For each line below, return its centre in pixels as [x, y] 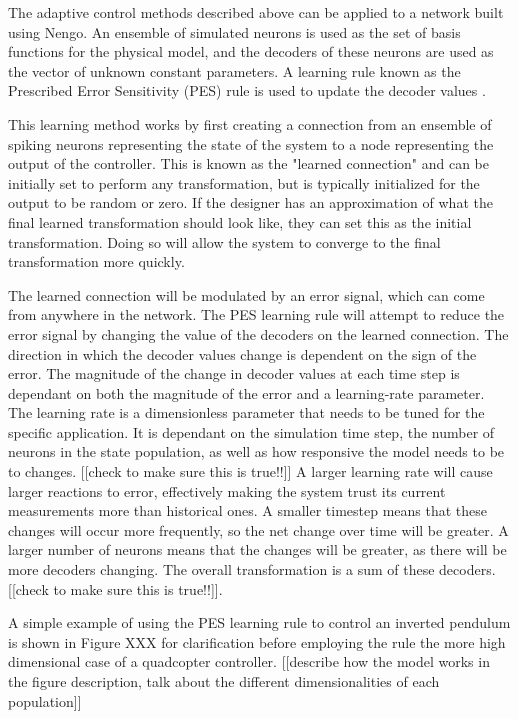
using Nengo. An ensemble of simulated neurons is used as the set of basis [234, 31]
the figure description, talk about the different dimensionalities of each [224, 681]
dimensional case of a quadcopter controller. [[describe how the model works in [249, 661]
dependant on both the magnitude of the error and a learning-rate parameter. [246, 392]
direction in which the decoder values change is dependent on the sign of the [242, 353]
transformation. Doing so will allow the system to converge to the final [224, 241]
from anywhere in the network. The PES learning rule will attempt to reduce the [256, 314]
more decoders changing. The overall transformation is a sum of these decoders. [252, 569]
